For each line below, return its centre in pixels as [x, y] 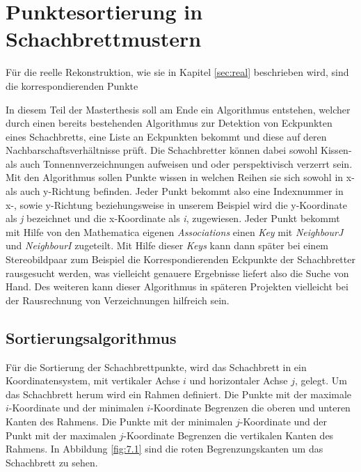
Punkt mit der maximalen [61, 435]
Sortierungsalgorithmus [91, 337]
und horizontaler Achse [239, 380]
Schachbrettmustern [104, 39]
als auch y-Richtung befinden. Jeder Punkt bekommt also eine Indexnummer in [175, 191]
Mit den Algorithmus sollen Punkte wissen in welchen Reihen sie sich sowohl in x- [180, 177]
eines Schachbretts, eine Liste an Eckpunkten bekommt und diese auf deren [166, 136]
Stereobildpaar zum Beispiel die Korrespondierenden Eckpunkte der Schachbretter [180, 259]
